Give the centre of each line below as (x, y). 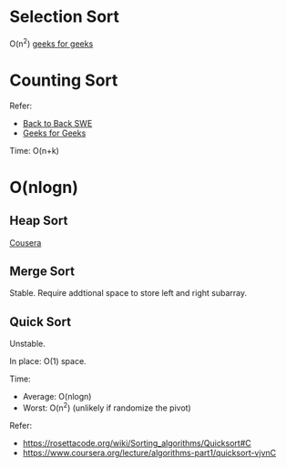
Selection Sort (65, 17)
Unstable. (27, 344)
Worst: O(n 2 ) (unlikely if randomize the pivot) (107, 407)
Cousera (26, 242)
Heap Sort (39, 221)
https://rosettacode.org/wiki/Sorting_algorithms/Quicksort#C (137, 442)
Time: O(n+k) (34, 150)
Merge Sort (42, 271)
